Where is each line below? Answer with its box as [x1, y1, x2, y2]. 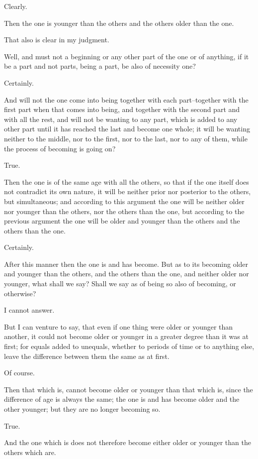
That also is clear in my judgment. [4, 34, 109, 45]
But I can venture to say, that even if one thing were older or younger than [4, 321, 233, 332]
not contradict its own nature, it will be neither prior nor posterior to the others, [4, 186, 251, 197]
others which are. [4, 447, 56, 457]
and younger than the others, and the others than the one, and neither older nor [4, 268, 249, 279]
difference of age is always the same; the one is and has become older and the [4, 394, 240, 404]
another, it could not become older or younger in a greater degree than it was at [4, 331, 249, 342]
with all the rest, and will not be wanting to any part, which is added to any [4, 114, 238, 124]
